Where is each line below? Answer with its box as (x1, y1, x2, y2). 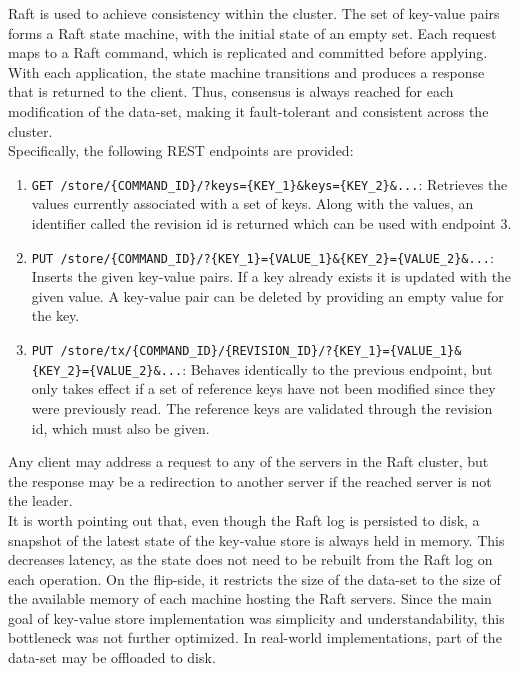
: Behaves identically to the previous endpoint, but (182, 358, 493, 379)
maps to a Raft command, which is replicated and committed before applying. (8, 42, 488, 63)
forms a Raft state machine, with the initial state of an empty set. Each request (8, 22, 497, 43)
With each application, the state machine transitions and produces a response (8, 61, 485, 82)
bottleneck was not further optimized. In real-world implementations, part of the (8, 627, 502, 648)
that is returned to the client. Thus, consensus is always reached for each (8, 81, 454, 102)
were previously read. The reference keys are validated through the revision (31, 397, 493, 418)
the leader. (8, 490, 73, 511)
